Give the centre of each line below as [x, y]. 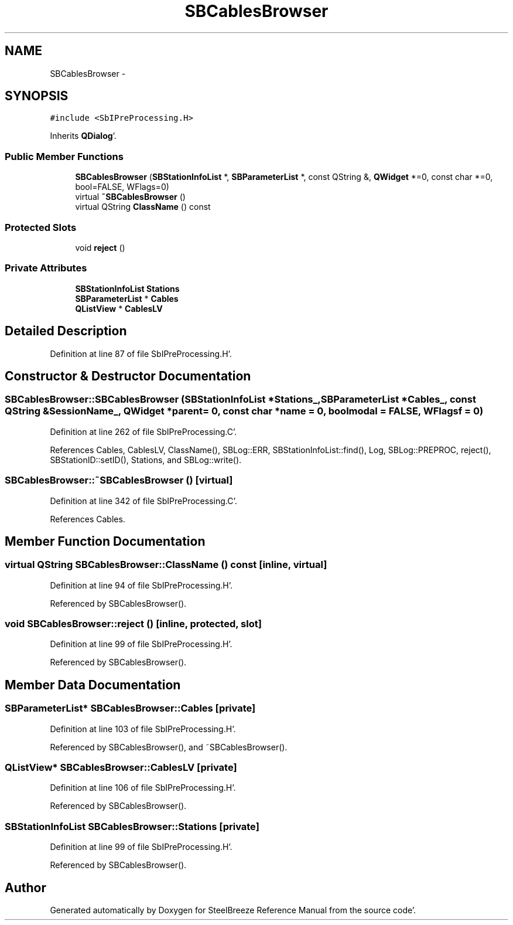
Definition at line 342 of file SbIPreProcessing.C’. [143, 501]
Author [25, 887]
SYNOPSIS [37, 96]
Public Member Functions [64, 156]
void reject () [100, 247]
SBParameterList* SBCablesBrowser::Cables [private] [130, 708]
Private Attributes [46, 268]
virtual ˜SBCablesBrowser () [130, 197]
